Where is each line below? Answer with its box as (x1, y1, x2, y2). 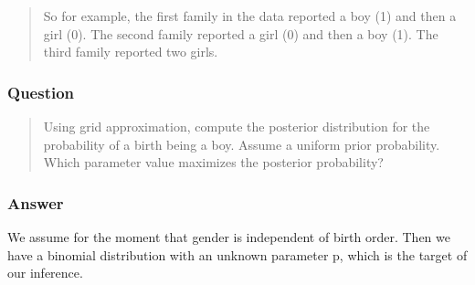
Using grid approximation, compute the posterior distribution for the (43, 117, 430, 135)
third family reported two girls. (43, 42, 218, 61)
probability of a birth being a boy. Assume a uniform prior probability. (43, 134, 440, 153)
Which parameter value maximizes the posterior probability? (43, 153, 384, 172)
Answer (7, 191, 64, 214)
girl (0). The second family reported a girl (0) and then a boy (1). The (43, 24, 438, 43)
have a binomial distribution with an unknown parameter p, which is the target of (7, 245, 468, 264)
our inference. (7, 263, 83, 282)
